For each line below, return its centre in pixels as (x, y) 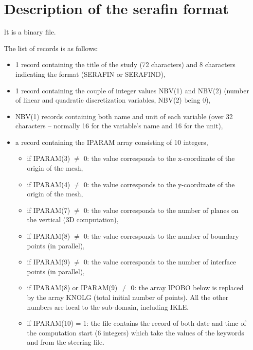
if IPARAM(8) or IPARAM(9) (72, 288)
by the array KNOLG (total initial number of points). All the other (128, 297)
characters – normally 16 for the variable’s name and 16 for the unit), (119, 126)
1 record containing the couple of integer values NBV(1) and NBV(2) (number (132, 90)
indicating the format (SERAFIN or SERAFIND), (90, 74)
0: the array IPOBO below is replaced (187, 288)
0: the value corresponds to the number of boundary (161, 236)
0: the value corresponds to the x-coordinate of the (159, 158)
